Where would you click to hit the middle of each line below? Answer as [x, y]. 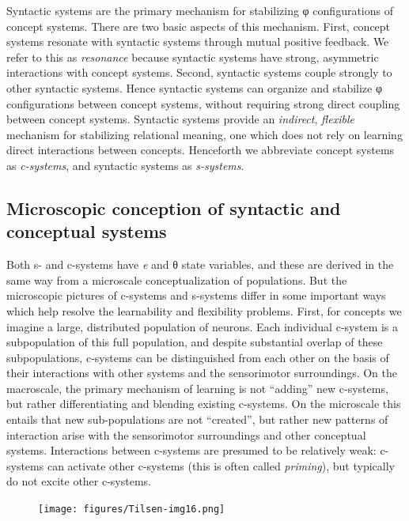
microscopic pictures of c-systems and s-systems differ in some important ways [196, 295]
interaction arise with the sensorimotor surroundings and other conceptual [186, 434]
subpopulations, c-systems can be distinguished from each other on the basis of [198, 357]
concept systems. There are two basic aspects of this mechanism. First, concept [199, 26]
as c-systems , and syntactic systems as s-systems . [125, 165]
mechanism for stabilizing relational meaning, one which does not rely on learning [204, 134]
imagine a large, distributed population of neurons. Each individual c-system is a [203, 326]
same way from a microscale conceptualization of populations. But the [177, 279]
